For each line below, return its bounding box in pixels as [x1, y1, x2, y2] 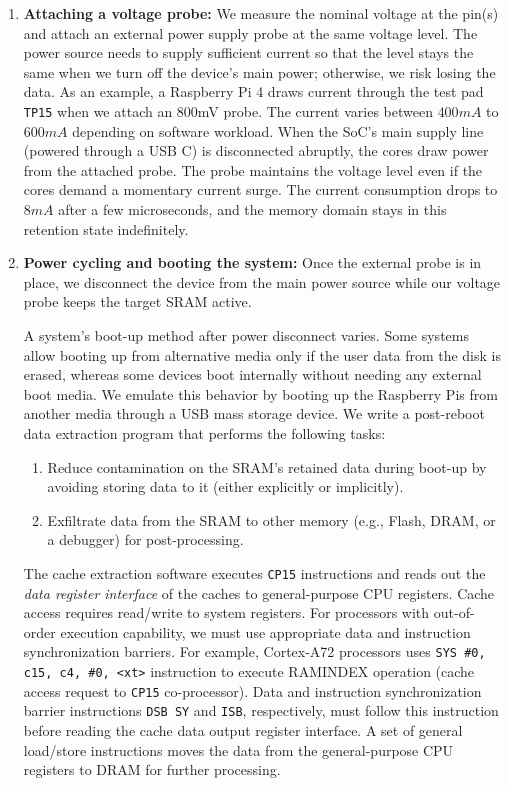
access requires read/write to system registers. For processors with [23, 602, 430, 623]
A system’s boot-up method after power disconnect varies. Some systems [23, 324, 469, 345]
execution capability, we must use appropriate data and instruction [60, 621, 471, 642]
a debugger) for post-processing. [47, 529, 244, 550]
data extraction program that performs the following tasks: [23, 422, 386, 443]
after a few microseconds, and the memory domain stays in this [58, 199, 447, 219]
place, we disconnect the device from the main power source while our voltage [23, 271, 501, 292]
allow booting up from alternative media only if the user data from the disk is [23, 344, 501, 365]
